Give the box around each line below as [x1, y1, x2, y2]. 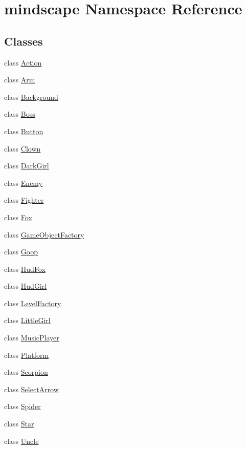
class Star [4, 418, 34, 429]
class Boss [4, 109, 35, 119]
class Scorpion [4, 367, 48, 377]
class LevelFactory [4, 297, 61, 308]
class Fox [4, 211, 32, 222]
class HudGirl [4, 281, 47, 291]
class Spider [4, 401, 41, 412]
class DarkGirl [4, 160, 49, 171]
